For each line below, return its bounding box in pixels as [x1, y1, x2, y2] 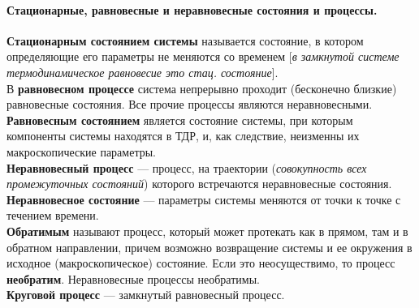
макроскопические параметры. [6, 143, 156, 160]
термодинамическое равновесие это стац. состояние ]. [6, 63, 279, 80]
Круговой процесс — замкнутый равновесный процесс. [6, 286, 285, 303]
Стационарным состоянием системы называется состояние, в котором [6, 32, 364, 49]
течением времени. [6, 207, 99, 224]
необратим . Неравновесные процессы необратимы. [6, 270, 260, 287]
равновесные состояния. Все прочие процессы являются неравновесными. [6, 96, 373, 113]
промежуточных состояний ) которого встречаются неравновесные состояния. [6, 175, 392, 192]
